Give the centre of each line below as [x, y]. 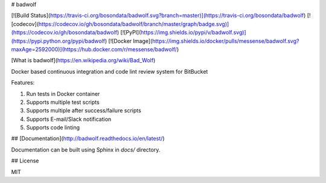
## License [25, 161]
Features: [23, 83]
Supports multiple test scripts [63, 102]
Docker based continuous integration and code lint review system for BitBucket [110, 71]
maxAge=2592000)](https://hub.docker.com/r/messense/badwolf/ [94, 49]
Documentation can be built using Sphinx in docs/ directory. [86, 149]
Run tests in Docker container [63, 94]
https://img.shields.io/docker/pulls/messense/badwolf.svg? [225, 41]
